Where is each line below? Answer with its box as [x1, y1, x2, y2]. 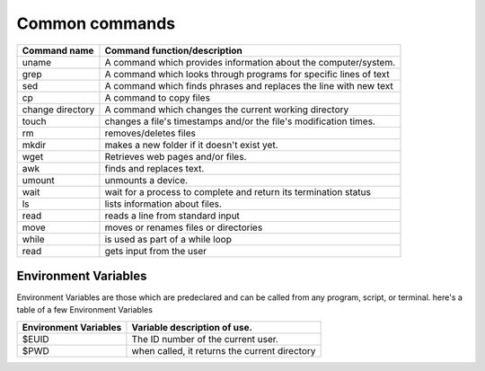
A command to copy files [104, 91, 211, 103]
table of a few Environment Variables [16, 305, 153, 315]
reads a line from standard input [104, 209, 240, 222]
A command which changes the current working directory [104, 103, 349, 116]
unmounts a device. [104, 173, 189, 186]
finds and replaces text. [104, 162, 205, 174]
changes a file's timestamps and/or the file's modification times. [104, 115, 376, 128]
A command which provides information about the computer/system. [104, 56, 396, 68]
